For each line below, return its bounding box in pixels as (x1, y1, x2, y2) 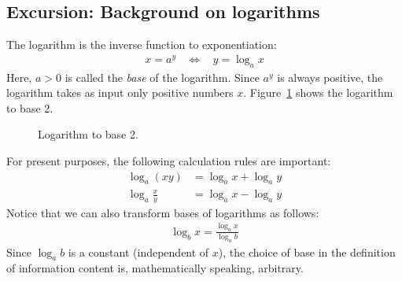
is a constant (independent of (68, 243, 209, 260)
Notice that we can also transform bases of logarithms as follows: (6, 204, 319, 220)
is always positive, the (277, 68, 383, 85)
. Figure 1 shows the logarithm (243, 84, 393, 101)
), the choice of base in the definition (218, 243, 396, 260)
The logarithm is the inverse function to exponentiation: (6, 36, 277, 53)
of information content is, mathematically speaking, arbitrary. (6, 260, 304, 276)
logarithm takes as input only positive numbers (6, 84, 234, 101)
